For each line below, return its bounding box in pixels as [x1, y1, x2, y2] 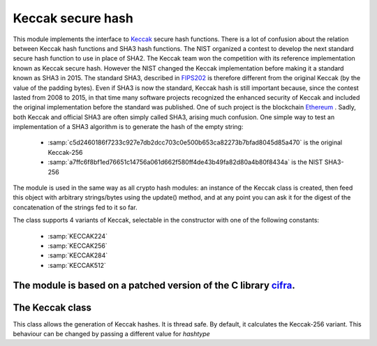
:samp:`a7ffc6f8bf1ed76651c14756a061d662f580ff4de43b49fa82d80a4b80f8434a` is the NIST [47, 158, 323, 167]
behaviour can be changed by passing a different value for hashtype [13, 330, 211, 338]
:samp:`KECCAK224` [47, 232, 108, 240]
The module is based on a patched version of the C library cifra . [13, 279, 296, 291]
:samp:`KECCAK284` [47, 251, 108, 259]
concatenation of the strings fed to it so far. [13, 203, 138, 211]
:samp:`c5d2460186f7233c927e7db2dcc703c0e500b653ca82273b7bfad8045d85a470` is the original [47, 138, 342, 146]
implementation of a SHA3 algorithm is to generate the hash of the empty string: [13, 123, 244, 131]
